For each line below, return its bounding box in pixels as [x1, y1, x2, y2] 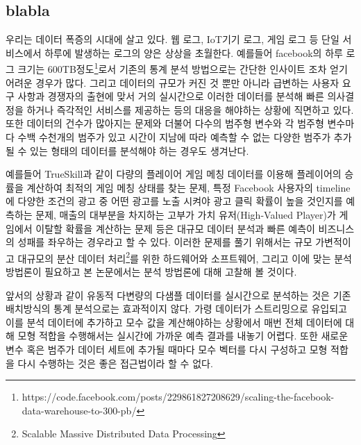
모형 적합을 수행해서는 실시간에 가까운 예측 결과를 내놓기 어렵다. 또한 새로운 [17, 328, 349, 343]
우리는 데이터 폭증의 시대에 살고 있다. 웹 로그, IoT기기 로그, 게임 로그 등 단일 [6, 32, 339, 47]
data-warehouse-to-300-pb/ [22, 403, 137, 417]
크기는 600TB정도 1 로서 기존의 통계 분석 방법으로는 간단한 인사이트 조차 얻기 [17, 60, 348, 76]
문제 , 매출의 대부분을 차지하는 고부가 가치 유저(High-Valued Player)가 [35, 207, 336, 221]
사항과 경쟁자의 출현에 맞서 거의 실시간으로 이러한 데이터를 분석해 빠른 [17, 89, 324, 103]
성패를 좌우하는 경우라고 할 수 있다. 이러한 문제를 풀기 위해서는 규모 [17, 235, 312, 249]
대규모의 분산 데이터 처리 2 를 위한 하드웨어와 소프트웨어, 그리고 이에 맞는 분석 [17, 249, 352, 265]
